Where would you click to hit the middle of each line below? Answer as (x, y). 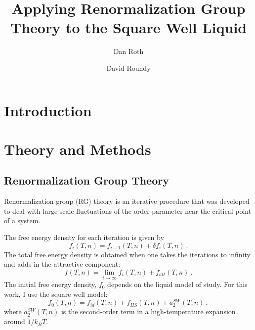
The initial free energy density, (50, 284)
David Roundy (128, 68)
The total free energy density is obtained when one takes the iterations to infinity (127, 254)
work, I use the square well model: (56, 294)
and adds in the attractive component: (62, 264)
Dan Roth (128, 51)
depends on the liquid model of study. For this (177, 284)
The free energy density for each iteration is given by (84, 237)
